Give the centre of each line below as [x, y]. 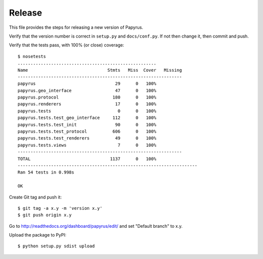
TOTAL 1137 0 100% [87, 159]
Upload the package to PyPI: [38, 235]
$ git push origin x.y [45, 215]
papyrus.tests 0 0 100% [87, 111]
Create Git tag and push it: [35, 197]
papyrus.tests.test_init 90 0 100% [87, 125]
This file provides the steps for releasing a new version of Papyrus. [76, 27]
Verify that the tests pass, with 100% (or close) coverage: [66, 45]
